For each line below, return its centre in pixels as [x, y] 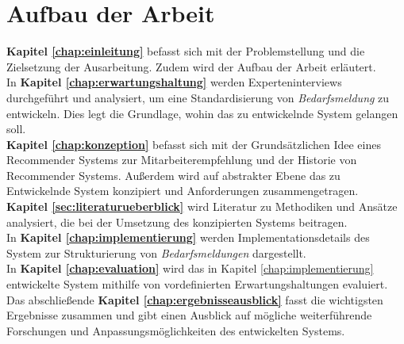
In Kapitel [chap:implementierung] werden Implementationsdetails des [188, 237]
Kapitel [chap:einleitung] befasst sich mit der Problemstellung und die [186, 51]
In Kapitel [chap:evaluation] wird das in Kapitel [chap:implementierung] [190, 268]
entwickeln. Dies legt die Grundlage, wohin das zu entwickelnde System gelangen [202, 113]
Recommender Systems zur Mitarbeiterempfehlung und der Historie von [182, 160]
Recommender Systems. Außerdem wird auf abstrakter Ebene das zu [173, 175]
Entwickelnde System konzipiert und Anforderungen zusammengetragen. [183, 191]
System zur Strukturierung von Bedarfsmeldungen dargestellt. [156, 252]
